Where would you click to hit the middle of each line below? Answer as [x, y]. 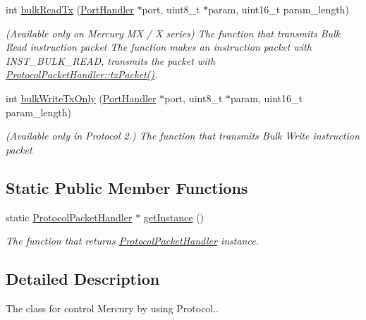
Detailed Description [83, 279]
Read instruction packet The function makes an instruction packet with [159, 47]
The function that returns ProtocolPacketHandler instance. [132, 241]
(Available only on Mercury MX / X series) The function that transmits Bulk [173, 33]
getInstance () [174, 217]
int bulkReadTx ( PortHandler [70, 9]
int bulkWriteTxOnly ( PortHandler [81, 98]
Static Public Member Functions [127, 187]
